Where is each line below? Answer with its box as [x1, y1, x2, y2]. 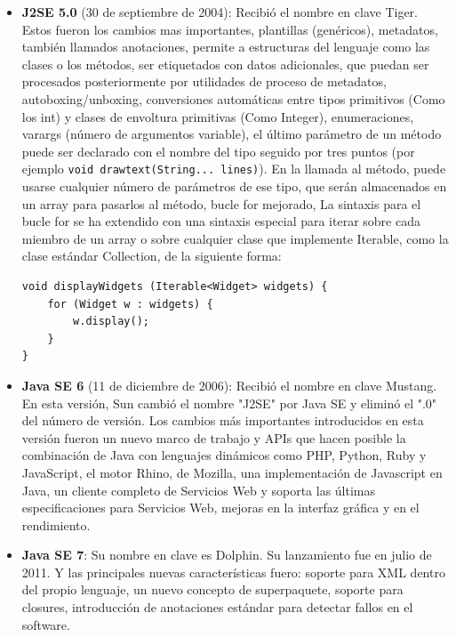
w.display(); [73, 315, 149, 328]
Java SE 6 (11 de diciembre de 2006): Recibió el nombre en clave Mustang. [21, 375, 437, 394]
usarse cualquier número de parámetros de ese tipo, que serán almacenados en [21, 177, 447, 195]
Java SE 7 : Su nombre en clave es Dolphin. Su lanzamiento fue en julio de [21, 545, 432, 564]
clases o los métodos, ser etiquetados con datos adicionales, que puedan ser [21, 54, 429, 73]
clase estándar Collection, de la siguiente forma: [21, 246, 282, 265]
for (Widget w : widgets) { [47, 297, 213, 310]
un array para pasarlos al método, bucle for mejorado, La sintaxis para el [21, 194, 421, 213]
